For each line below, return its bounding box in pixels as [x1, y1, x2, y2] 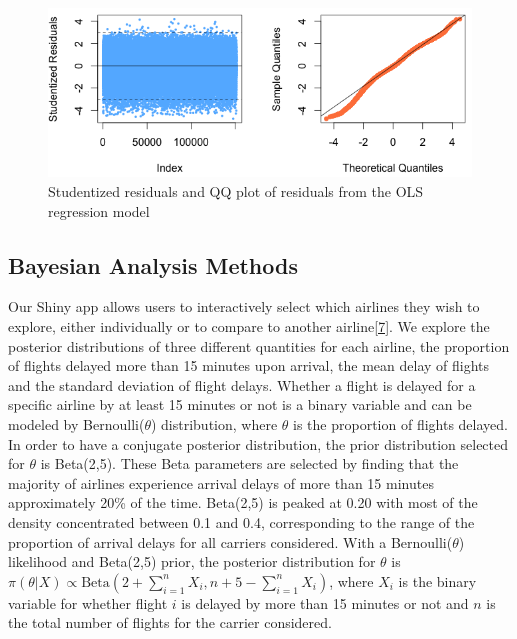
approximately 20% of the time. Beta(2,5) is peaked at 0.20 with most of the [8, 492, 478, 513]
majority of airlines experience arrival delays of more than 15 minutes [8, 472, 434, 493]
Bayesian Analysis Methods [8, 249, 298, 280]
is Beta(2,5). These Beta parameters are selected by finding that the [40, 453, 459, 474]
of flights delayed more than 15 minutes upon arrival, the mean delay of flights [8, 355, 490, 376]
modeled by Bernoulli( [8, 414, 145, 434]
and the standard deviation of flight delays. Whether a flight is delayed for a [8, 374, 476, 395]
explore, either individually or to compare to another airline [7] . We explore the [8, 316, 490, 337]
